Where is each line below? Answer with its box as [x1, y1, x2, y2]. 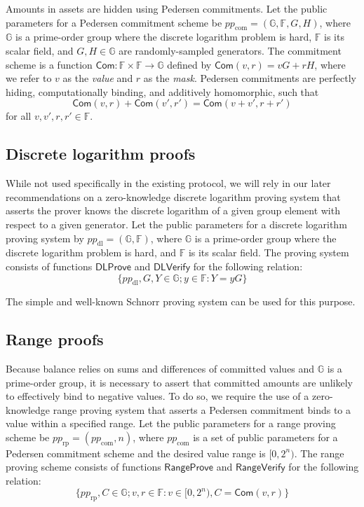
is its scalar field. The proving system [188, 245, 349, 260]
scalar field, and [6, 43, 74, 57]
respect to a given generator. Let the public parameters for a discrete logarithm [6, 216, 347, 231]
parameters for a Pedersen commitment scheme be [6, 15, 222, 29]
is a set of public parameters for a [193, 430, 338, 445]
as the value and [62, 71, 133, 85]
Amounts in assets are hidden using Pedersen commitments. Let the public [6, 1, 328, 15]
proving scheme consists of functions [6, 459, 161, 474]
